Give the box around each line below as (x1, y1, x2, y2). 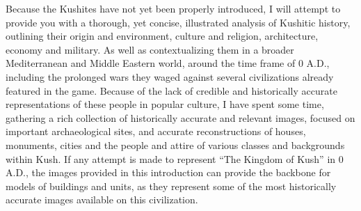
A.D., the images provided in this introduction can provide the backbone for (6, 165, 331, 180)
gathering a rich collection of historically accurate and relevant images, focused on (6, 110, 355, 125)
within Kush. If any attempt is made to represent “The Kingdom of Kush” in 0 (6, 151, 344, 166)
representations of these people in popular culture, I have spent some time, (6, 97, 324, 111)
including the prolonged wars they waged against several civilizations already (6, 69, 334, 84)
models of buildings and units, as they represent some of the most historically (6, 178, 337, 193)
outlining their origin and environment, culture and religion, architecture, (6, 29, 319, 43)
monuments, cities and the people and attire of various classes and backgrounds (6, 137, 345, 152)
